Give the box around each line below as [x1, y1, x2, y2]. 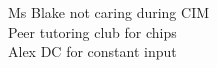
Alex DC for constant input [8, 41, 177, 62]
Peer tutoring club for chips [8, 21, 177, 42]
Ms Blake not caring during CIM [8, 2, 210, 22]
